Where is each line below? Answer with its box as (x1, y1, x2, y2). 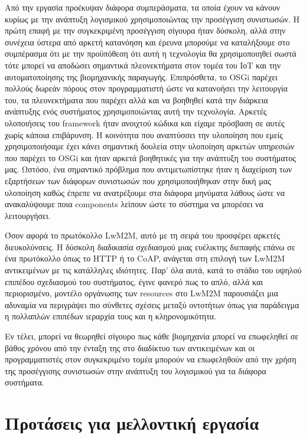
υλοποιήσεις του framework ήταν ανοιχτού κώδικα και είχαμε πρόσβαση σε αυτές (5, 116, 285, 129)
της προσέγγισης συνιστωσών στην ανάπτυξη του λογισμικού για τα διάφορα (5, 364, 266, 377)
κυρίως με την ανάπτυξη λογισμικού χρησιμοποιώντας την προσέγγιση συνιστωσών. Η (5, 12, 300, 25)
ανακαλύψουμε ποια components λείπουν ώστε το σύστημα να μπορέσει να (5, 198, 263, 210)
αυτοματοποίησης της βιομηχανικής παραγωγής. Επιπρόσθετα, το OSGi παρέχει (5, 70, 278, 83)
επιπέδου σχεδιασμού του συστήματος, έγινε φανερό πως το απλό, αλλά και (5, 275, 263, 287)
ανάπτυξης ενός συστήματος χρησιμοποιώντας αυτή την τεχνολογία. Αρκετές (5, 105, 267, 117)
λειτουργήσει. (5, 209, 51, 221)
